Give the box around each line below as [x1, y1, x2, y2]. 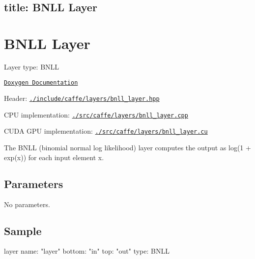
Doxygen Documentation [4, 79, 78, 86]
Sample [4, 223, 42, 238]
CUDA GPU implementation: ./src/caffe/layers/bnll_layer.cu [4, 126, 208, 136]
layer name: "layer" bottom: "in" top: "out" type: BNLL [4, 246, 170, 256]
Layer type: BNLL [4, 61, 59, 71]
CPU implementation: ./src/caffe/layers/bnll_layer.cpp [4, 109, 188, 119]
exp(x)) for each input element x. [4, 152, 104, 162]
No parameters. [4, 199, 50, 209]
